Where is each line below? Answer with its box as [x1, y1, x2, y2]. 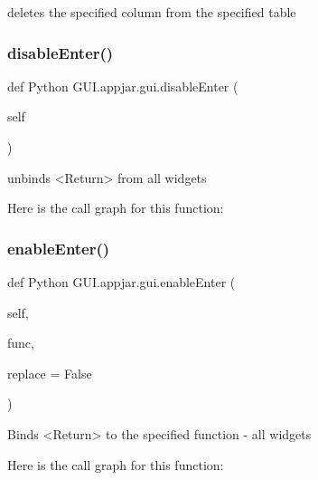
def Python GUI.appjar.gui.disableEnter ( [7, 76, 238, 95]
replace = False [7, 363, 92, 382]
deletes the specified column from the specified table [7, 3, 296, 21]
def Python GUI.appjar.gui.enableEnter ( [7, 273, 236, 291]
